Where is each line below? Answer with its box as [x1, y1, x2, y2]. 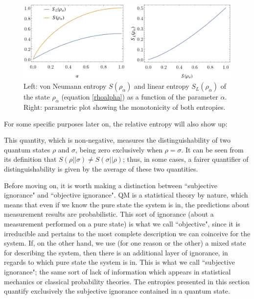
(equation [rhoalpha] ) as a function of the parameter [61, 92, 218, 102]
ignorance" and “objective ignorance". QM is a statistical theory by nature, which [4, 190, 248, 200]
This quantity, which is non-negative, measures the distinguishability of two [4, 135, 231, 145]
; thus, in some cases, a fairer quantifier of [122, 154, 249, 164]
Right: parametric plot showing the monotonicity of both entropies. [23, 102, 226, 112]
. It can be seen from [181, 144, 244, 154]
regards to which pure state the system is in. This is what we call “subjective [4, 257, 235, 267]
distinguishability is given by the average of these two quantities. [4, 163, 198, 174]
